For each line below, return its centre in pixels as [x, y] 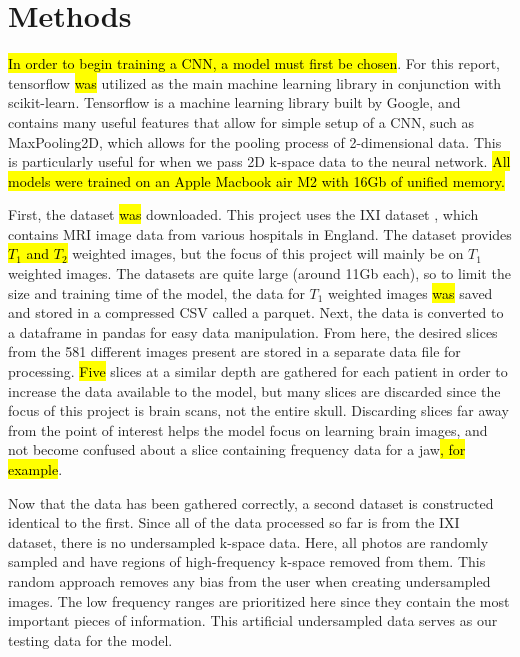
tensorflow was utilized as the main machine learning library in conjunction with [255, 82]
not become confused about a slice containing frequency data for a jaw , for [237, 449]
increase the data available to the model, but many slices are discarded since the [254, 390]
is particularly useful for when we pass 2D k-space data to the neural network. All [259, 161]
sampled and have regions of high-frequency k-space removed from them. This [247, 561]
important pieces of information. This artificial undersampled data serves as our [253, 620]
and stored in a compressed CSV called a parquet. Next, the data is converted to [256, 312]
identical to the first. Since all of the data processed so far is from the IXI [234, 522]
